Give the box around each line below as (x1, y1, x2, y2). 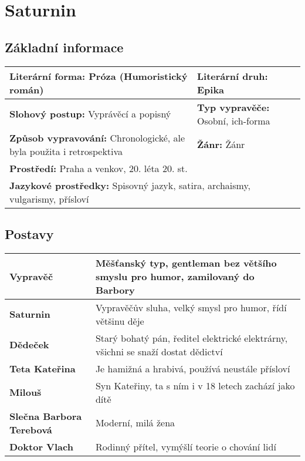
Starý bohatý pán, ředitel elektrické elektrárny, (95, 331, 288, 345)
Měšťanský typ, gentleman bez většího (95, 255, 277, 270)
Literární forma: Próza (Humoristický (9, 69, 188, 83)
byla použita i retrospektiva (9, 144, 123, 158)
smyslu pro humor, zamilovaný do (95, 269, 255, 283)
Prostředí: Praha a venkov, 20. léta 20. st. (9, 161, 188, 175)
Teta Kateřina (9, 361, 76, 375)
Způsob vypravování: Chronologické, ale (9, 130, 185, 144)
